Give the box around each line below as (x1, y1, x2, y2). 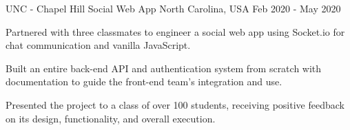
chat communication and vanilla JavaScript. (6, 38, 191, 52)
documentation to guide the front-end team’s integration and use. (6, 74, 282, 89)
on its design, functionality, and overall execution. (6, 111, 216, 125)
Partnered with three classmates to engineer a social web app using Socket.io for (6, 24, 345, 39)
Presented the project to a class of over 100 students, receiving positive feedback (6, 97, 344, 111)
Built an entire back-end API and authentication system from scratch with (6, 61, 322, 75)
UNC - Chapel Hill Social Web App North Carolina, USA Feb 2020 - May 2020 (6, 1, 341, 15)
